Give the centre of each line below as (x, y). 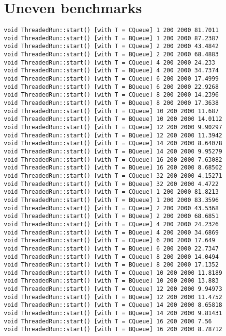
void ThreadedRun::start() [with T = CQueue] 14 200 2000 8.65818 (113, 305)
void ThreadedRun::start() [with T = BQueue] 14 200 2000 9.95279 (113, 151)
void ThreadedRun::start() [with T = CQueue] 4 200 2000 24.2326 (111, 224)
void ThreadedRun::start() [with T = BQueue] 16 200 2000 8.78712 (113, 329)
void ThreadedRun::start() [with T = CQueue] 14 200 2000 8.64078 (113, 143)
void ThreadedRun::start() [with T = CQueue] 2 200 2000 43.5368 (111, 208)
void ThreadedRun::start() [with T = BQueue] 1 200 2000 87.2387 (111, 38)
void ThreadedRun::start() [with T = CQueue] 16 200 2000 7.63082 (113, 160)
